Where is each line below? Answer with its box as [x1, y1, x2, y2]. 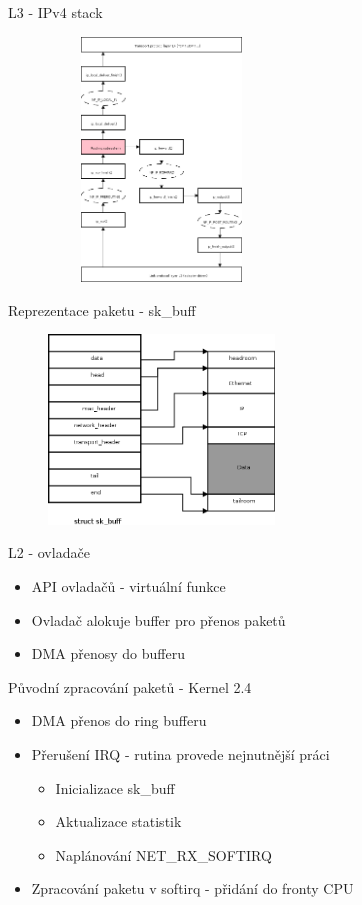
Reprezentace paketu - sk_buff [8, 299, 196, 320]
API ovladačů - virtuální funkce [31, 575, 226, 596]
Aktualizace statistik [55, 811, 182, 832]
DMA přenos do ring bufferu [31, 710, 207, 731]
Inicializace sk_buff [55, 777, 175, 798]
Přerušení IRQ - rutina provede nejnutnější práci [31, 743, 330, 764]
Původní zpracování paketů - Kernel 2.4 [8, 676, 252, 697]
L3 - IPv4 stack [8, 2, 103, 22]
